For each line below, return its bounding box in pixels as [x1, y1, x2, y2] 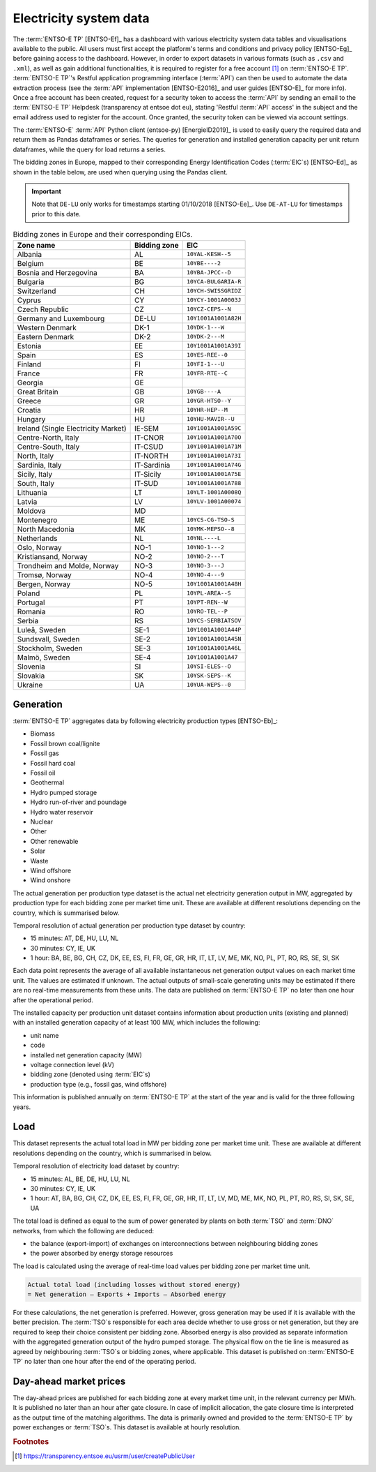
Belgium [17, 258, 45, 268]
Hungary [17, 414, 46, 424]
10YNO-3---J [186, 562, 224, 570]
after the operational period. [13, 995, 93, 1004]
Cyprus [17, 295, 42, 305]
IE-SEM [134, 423, 159, 433]
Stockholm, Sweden [17, 643, 83, 653]
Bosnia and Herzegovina [17, 267, 97, 277]
